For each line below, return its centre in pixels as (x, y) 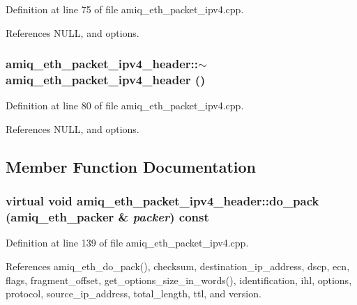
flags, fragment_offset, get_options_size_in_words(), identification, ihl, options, (179, 280)
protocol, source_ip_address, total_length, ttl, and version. (134, 294)
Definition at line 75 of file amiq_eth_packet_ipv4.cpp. (125, 9)
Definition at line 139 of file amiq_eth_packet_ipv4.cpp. (127, 243)
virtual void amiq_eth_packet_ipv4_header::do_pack (162, 201)
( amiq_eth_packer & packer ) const (107, 217)
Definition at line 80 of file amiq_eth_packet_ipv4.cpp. (125, 105)
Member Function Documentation (131, 166)
